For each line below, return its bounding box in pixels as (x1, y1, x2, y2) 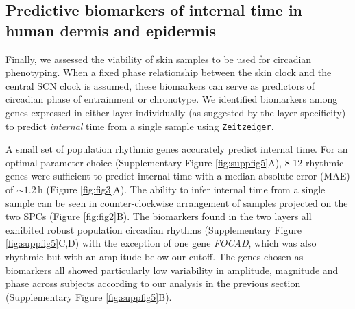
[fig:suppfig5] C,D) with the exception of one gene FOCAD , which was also (5, 236, 317, 250)
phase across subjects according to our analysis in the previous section (5, 276, 301, 291)
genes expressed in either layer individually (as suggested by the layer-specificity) (5, 105, 346, 119)
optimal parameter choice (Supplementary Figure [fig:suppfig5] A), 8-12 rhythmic (5, 155, 344, 169)
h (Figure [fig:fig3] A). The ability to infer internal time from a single (38, 182, 326, 196)
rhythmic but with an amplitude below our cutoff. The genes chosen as (5, 249, 304, 263)
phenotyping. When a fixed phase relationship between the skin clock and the (5, 65, 332, 79)
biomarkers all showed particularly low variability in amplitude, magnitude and (5, 262, 339, 277)
